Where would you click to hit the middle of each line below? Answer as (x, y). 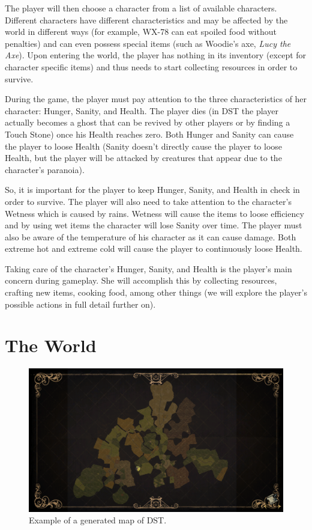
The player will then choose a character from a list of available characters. (141, 8)
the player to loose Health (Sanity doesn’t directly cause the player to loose (144, 146)
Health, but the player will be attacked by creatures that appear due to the (143, 158)
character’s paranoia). (45, 169)
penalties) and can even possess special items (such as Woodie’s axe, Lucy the (148, 43)
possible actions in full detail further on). (80, 304)
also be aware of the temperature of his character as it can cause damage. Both (151, 236)
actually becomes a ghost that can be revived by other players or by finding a (148, 122)
